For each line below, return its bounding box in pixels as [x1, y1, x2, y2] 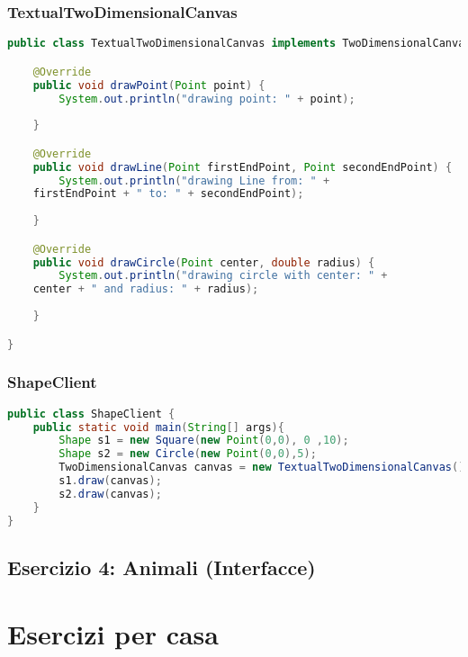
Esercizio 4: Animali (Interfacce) [7, 553, 316, 580]
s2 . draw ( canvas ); [58, 487, 162, 500]
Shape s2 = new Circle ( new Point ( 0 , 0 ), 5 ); [58, 447, 317, 461]
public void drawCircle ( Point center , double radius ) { [32, 256, 375, 269]
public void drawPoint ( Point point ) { [32, 78, 265, 92]
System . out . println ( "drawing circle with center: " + [58, 269, 388, 283]
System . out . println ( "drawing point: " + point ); [58, 92, 355, 105]
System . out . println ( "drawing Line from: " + [58, 174, 330, 187]
